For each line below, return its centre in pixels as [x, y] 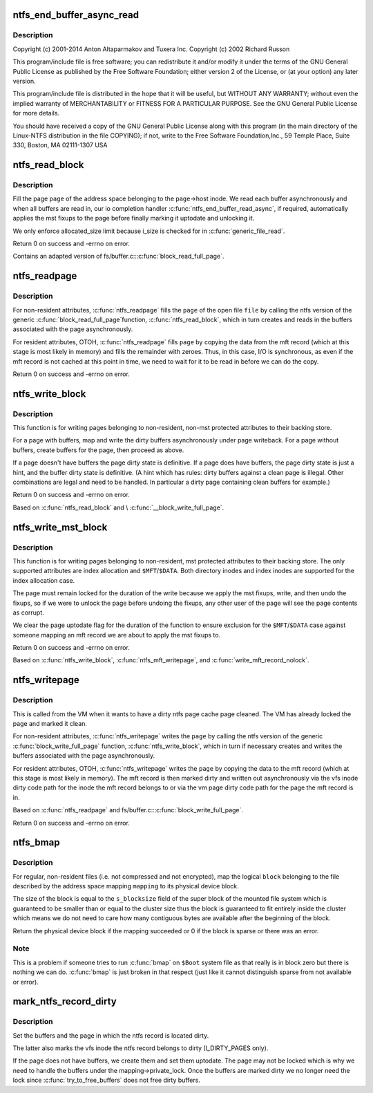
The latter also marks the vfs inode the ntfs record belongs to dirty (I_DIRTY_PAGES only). [141, 1048]
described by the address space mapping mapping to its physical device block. [126, 886]
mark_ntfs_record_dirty [65, 1001]
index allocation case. [44, 580]
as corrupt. [28, 613]
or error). [26, 982]
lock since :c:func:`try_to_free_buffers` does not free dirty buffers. [106, 1080]
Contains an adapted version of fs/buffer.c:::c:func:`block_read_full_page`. [118, 256]
